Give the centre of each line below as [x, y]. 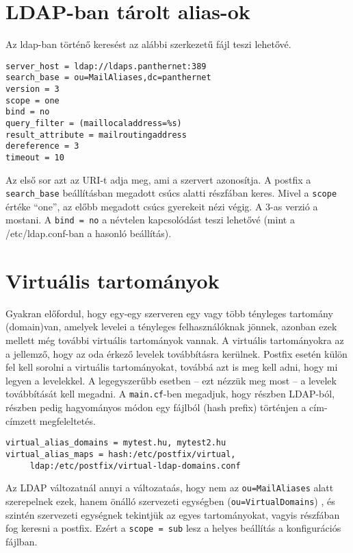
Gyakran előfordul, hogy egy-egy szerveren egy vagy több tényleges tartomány [169, 313]
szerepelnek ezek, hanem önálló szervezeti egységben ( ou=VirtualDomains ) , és [170, 501]
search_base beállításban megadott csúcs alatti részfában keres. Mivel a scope [171, 193]
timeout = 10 [35, 157]
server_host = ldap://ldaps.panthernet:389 [106, 66]
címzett [21, 420]
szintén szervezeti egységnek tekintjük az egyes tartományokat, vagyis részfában [173, 514]
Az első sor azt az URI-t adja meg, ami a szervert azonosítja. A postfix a [158, 179]
